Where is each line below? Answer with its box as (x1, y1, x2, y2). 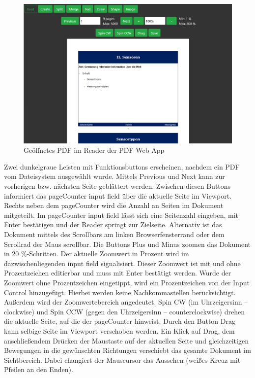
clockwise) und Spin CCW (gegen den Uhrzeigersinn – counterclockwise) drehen (4, 306, 245, 316)
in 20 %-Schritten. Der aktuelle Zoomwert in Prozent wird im (4, 248, 189, 259)
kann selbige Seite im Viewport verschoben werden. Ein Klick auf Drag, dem (4, 325, 235, 336)
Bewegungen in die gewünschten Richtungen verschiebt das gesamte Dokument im (4, 345, 251, 355)
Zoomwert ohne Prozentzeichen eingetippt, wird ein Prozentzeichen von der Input (4, 277, 250, 287)
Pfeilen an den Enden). (4, 364, 73, 375)
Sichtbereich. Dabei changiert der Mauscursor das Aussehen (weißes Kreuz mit (4, 354, 241, 365)
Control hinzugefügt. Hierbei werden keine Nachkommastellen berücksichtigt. (4, 287, 236, 297)
